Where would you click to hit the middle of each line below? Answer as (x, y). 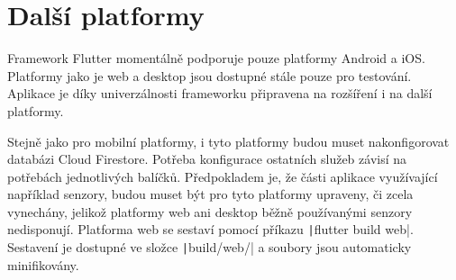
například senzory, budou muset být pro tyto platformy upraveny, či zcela (210, 194)
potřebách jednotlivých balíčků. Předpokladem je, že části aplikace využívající (223, 176)
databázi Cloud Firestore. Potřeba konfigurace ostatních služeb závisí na (207, 159)
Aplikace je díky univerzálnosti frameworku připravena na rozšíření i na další (220, 93)
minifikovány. (43, 264)
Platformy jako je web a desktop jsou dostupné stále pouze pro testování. (210, 75)
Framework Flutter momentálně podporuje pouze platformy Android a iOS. (216, 58)
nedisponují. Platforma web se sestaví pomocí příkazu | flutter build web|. (210, 229)
